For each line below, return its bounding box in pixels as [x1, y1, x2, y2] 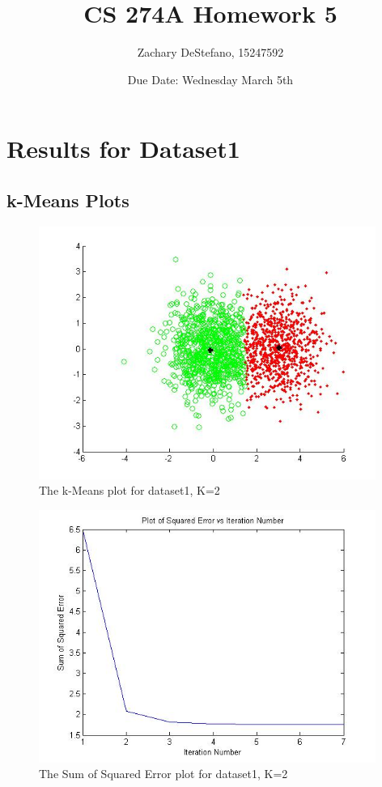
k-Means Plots [6, 187, 129, 212]
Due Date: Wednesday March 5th [127, 70, 294, 87]
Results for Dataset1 [6, 132, 240, 165]
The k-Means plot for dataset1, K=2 [39, 482, 220, 499]
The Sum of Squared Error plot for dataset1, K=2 [39, 765, 288, 782]
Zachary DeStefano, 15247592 [137, 44, 284, 61]
